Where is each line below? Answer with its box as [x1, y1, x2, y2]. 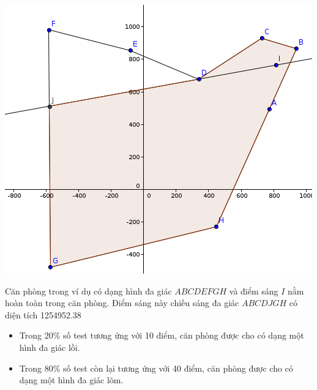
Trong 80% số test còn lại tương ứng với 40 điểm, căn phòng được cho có [19, 361, 293, 374]
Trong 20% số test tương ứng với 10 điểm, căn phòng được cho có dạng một [19, 329, 304, 342]
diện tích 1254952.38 [5, 308, 81, 321]
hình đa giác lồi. [19, 340, 80, 353]
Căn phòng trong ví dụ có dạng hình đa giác [5, 284, 172, 297]
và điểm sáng [229, 284, 278, 297]
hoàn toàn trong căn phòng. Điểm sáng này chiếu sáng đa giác [5, 296, 239, 309]
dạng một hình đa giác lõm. [19, 373, 124, 386]
